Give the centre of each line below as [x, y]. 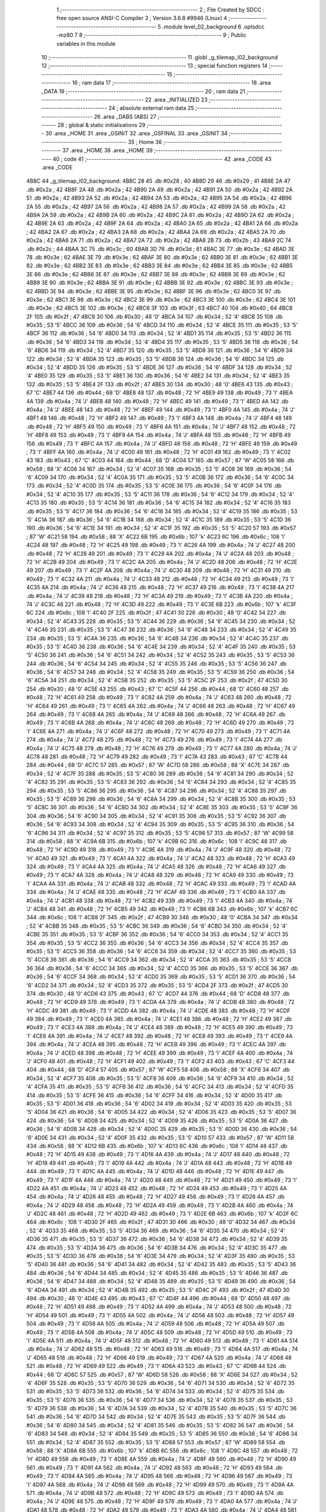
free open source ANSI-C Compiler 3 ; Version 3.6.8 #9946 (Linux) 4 [142, 18]
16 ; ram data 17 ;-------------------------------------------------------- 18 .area [171, 83]
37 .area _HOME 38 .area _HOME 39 [108, 151]
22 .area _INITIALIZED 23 [176, 99]
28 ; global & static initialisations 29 [102, 125]
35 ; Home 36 [145, 142]
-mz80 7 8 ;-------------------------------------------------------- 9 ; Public [152, 35]
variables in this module [86, 44]
